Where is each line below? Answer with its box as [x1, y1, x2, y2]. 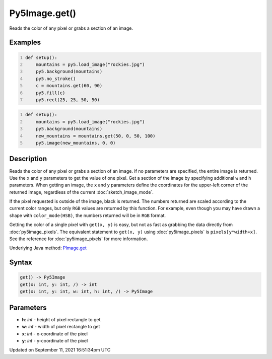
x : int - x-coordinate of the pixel [22, 330, 88, 337]
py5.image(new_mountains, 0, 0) [36, 140, 116, 146]
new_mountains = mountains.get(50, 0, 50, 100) [36, 133, 156, 138]
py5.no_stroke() [36, 76, 76, 82]
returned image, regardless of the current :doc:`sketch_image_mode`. [9, 189, 154, 195]
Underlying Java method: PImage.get [9, 245, 87, 251]
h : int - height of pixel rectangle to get [22, 316, 101, 322]
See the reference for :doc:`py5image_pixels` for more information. [9, 236, 148, 242]
